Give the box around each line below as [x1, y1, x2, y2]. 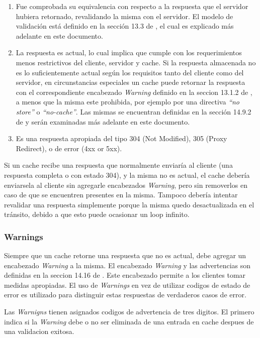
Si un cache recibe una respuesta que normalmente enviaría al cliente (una [4, 160, 233, 170]
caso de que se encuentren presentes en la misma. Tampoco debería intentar [4, 189, 238, 200]
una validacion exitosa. [4, 326, 74, 336]
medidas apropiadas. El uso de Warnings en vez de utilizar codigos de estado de [4, 279, 250, 290]
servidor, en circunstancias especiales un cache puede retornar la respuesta [16, 77, 245, 87]
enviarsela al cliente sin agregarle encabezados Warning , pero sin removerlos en [4, 179, 247, 190]
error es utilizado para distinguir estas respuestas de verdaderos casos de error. [4, 289, 246, 300]
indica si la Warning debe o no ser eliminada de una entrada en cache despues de [4, 316, 254, 326]
